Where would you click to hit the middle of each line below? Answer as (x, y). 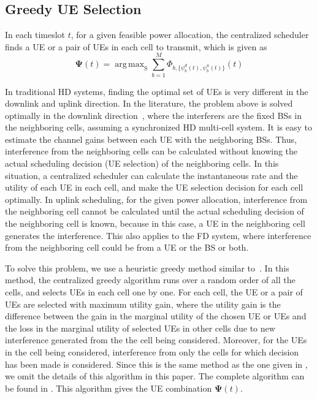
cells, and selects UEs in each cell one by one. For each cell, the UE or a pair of (154, 292)
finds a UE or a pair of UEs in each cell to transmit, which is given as (136, 46)
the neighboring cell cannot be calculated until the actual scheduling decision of (155, 211)
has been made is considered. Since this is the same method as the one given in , (156, 364)
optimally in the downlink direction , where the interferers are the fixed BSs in (154, 115)
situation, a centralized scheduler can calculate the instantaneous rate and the (151, 175)
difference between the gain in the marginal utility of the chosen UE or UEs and (156, 316)
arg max (130, 65)
